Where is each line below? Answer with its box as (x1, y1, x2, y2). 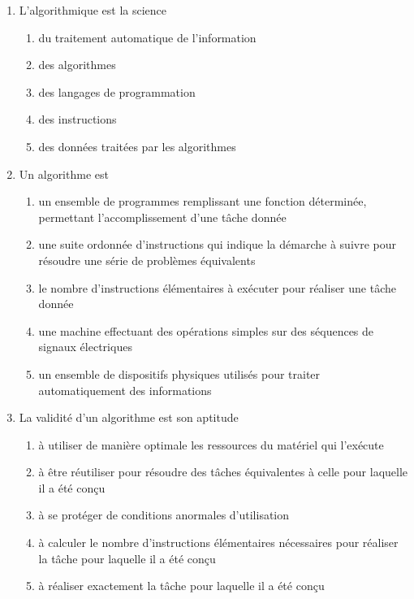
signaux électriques (38, 338, 132, 355)
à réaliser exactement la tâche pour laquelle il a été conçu (38, 577, 325, 594)
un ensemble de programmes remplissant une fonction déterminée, (38, 193, 367, 210)
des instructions (38, 111, 117, 128)
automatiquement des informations (38, 381, 212, 398)
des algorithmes (38, 56, 116, 73)
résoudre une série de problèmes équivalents (38, 251, 256, 268)
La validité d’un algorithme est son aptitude (19, 409, 239, 426)
